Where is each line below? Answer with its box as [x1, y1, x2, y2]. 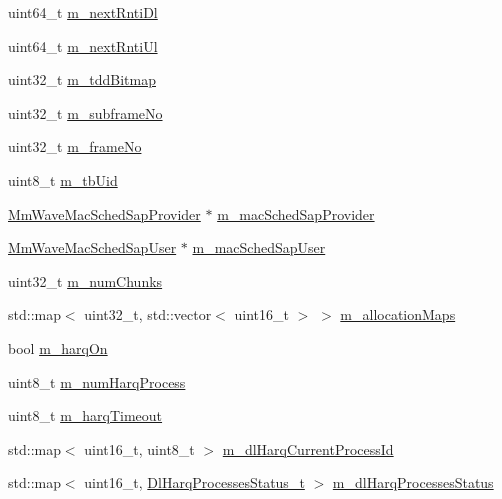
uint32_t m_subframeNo [8, 102, 163, 123]
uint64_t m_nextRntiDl [8, 2, 158, 22]
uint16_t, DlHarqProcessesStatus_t [84, 472, 305, 493]
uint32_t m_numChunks [8, 270, 163, 291]
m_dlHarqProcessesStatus [332, 472, 494, 493]
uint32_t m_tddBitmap [8, 69, 156, 90]
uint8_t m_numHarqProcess [8, 371, 186, 392]
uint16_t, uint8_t [84, 438, 195, 459]
